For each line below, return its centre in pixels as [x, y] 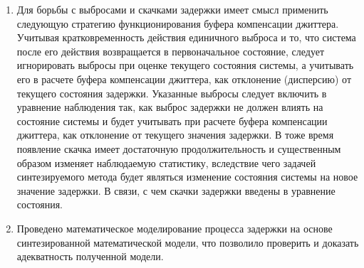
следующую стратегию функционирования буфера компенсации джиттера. [178, 23]
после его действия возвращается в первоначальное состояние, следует [171, 51]
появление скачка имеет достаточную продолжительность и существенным [179, 148]
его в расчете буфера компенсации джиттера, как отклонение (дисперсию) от [184, 79]
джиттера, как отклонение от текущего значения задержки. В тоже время [175, 135]
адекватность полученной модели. [90, 256]
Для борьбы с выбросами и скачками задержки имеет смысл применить [172, 9]
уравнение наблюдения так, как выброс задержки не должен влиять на [170, 107]
